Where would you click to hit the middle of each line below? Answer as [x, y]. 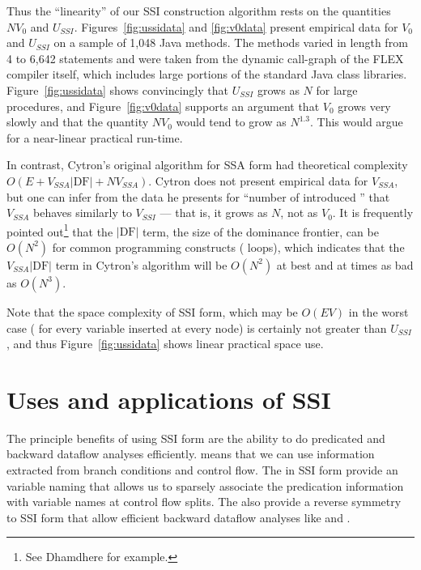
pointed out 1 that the [60, 230]
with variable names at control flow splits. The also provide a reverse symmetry [204, 502]
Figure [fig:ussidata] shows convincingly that [117, 89]
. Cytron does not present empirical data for [258, 180]
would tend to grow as [231, 122]
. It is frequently [373, 213]
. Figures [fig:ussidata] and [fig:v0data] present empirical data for [236, 26]
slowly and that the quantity [78, 122]
